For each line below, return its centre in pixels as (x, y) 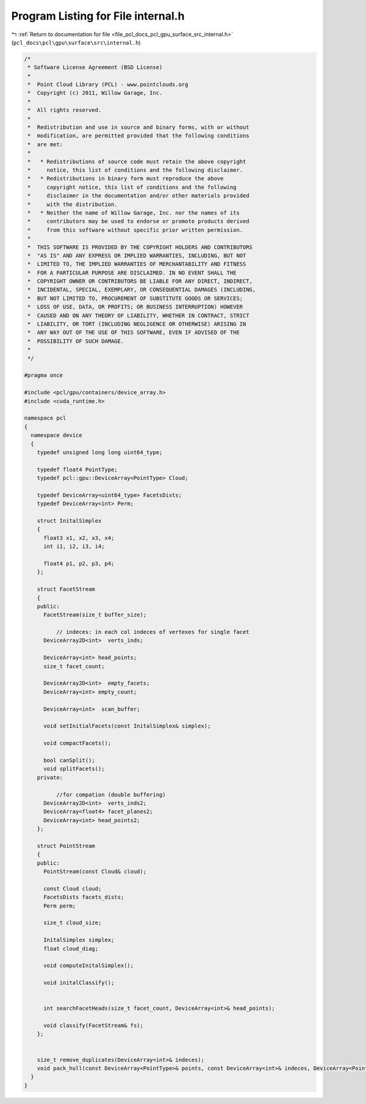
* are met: (45, 144)
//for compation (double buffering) (111, 794)
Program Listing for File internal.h (98, 16)
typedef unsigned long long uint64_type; (100, 452)
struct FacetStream (66, 589)
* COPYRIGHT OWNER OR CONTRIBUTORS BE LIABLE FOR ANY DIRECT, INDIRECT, (140, 282)
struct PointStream (66, 846)
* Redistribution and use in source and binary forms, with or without (138, 127)
